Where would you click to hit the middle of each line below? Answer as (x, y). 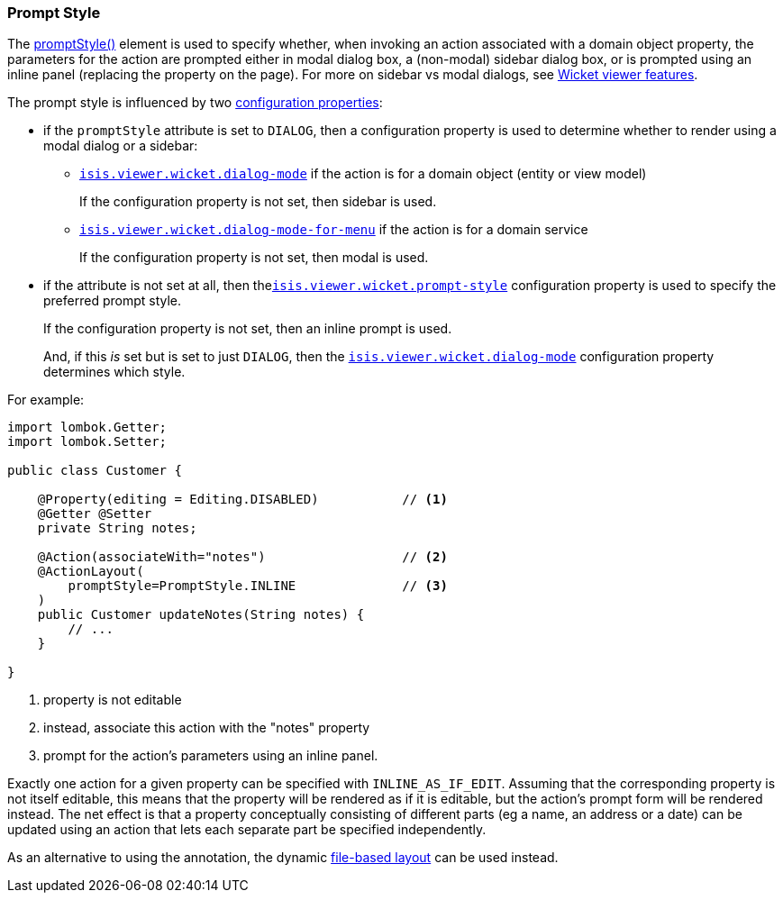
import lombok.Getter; (87, 427)
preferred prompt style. (113, 301)
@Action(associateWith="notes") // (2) (242, 557)
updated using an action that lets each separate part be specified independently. (247, 830)
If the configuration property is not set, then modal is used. (254, 258)
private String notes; (117, 528)
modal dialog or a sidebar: (121, 146)
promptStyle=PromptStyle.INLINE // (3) (258, 586)
